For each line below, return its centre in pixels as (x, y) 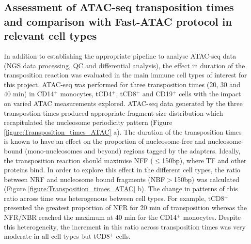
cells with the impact (210, 94)
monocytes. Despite (212, 217)
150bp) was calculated (206, 179)
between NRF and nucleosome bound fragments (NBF (85, 179)
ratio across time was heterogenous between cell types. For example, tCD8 (114, 198)
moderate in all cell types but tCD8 (57, 236)
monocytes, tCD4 (86, 94)
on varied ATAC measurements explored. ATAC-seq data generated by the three (123, 103)
